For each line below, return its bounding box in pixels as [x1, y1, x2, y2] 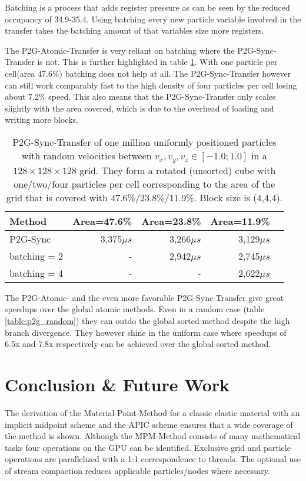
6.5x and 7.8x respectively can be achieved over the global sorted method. [5, 338, 271, 350]
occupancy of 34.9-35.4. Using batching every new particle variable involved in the [5, 12, 301, 25]
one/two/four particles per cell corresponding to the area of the [14, 176, 275, 191]
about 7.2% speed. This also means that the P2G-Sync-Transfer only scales [5, 90, 276, 103]
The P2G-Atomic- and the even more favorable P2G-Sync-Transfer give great [5, 291, 284, 303]
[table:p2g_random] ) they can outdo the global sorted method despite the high [5, 315, 290, 327]
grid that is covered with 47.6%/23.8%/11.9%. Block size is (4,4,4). [6, 190, 283, 204]
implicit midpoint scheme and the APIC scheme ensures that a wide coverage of [5, 418, 293, 430]
